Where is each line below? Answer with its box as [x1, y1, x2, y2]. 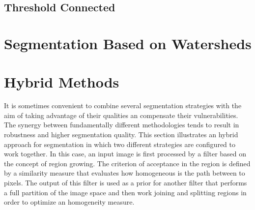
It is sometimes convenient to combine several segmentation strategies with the [4, 100, 242, 111]
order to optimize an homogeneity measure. [4, 197, 135, 207]
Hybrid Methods [4, 72, 119, 92]
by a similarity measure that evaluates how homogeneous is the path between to [4, 168, 245, 178]
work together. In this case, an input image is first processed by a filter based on [4, 149, 247, 159]
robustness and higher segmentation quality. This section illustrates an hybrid [4, 129, 238, 140]
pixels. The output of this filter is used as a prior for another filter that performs [4, 178, 247, 188]
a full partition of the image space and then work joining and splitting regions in [4, 187, 247, 197]
